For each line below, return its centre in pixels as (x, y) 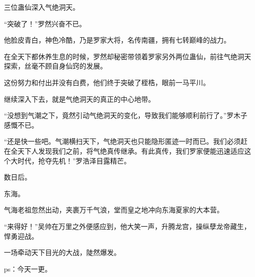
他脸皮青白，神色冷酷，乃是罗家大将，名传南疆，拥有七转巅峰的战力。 (117, 40)
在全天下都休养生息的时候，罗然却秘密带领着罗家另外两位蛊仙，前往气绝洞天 (127, 56)
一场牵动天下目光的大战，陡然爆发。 (62, 252)
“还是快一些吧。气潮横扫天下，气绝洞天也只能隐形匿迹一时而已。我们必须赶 (126, 141)
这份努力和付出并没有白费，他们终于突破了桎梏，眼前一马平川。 (107, 82)
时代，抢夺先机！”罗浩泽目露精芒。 (74, 160)
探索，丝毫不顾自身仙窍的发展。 (55, 66)
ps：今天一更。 (28, 268)
